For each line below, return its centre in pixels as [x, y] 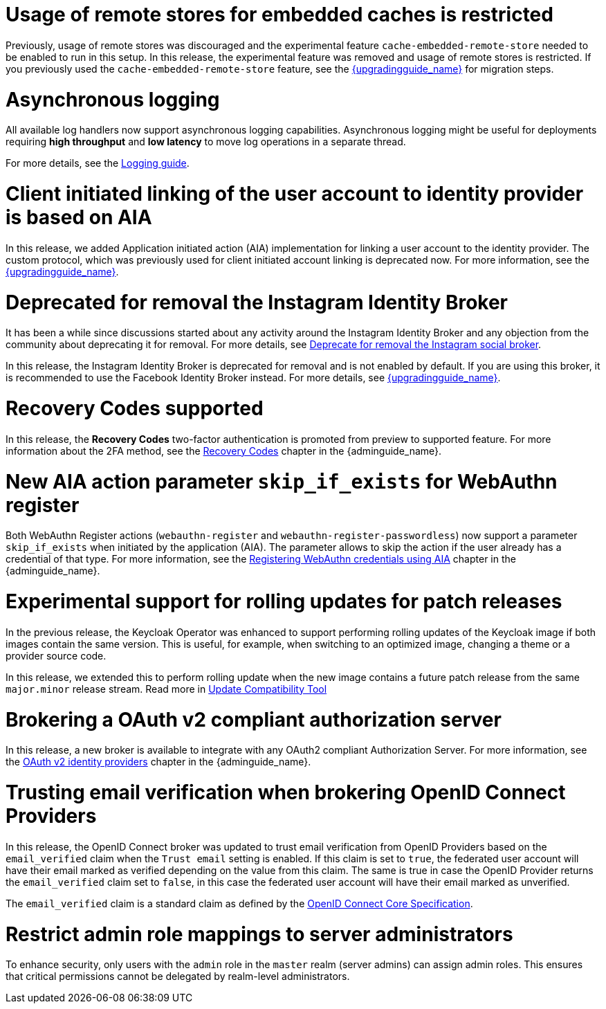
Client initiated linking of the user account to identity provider [295, 194]
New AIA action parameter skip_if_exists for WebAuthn [282, 481]
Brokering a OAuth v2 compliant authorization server [254, 719]
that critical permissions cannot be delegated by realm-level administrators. [178, 976]
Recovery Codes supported [135, 408]
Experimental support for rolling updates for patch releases [284, 601]
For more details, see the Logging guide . [98, 163]
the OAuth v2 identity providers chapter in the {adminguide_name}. [158, 762]
